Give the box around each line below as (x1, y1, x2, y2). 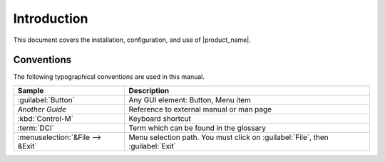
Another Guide (17, 104, 67, 114)
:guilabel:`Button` (17, 94, 75, 104)
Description (128, 85, 170, 95)
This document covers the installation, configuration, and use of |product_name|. (13, 36, 251, 44)
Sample (17, 85, 44, 95)
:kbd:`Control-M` (17, 114, 74, 124)
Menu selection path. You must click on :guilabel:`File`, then (128, 132, 329, 142)
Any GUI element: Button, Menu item (128, 94, 251, 104)
